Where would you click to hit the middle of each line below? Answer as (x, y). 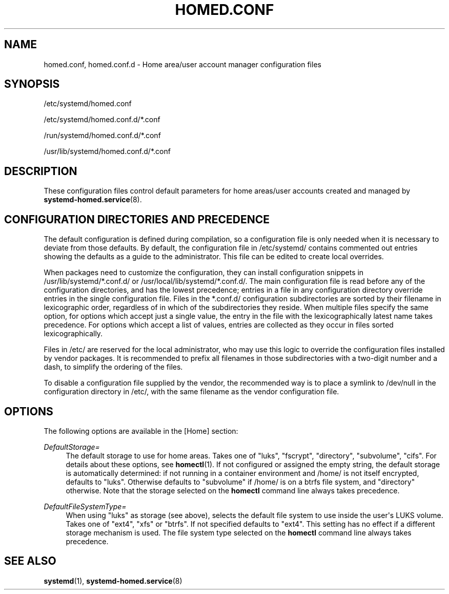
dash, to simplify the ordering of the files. (113, 367)
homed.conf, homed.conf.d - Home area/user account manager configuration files (182, 64)
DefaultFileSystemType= (85, 506)
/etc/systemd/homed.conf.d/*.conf (102, 120)
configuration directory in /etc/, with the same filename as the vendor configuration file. (191, 392)
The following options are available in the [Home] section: (141, 431)
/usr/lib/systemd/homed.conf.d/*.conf (107, 151)
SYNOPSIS (32, 84)
